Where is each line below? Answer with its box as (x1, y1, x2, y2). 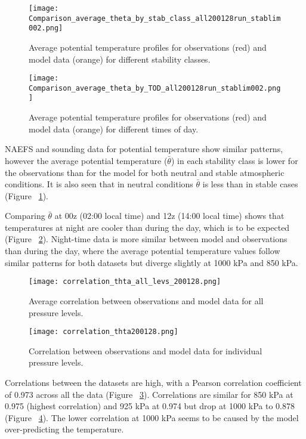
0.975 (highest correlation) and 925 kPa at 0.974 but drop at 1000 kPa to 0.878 (5, 400, 295, 412)
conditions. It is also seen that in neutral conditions (5, 178, 193, 190)
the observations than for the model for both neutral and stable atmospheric (5, 166, 285, 178)
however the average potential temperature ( (5, 154, 168, 166)
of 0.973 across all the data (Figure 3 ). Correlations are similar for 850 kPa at (5, 388, 293, 400)
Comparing (5, 209, 45, 222)
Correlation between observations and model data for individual (29, 344, 262, 357)
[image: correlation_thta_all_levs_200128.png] (29, 277, 221, 286)
